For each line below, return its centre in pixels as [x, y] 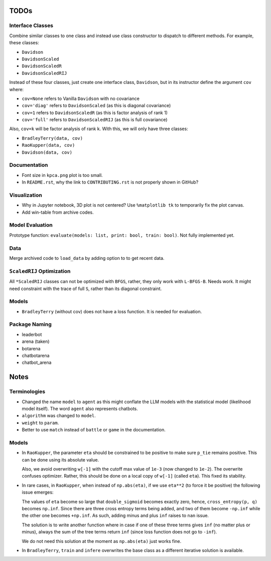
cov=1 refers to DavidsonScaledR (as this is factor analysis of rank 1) [95, 113]
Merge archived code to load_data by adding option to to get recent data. [87, 258]
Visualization [26, 195]
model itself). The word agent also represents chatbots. [80, 408]
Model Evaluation [31, 225]
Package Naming [31, 324]
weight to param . [40, 423]
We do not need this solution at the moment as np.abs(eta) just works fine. [102, 541]
